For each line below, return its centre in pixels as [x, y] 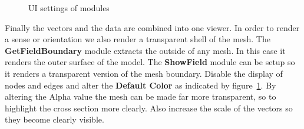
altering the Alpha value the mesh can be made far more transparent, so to [141, 96]
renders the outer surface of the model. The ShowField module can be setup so [150, 62]
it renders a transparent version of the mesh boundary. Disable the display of [144, 73]
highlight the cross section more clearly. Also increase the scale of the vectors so [149, 108]
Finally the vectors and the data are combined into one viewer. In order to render [152, 27]
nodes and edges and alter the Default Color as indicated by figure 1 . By [141, 85]
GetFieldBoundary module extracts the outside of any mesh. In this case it [145, 50]
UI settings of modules [69, 8]
